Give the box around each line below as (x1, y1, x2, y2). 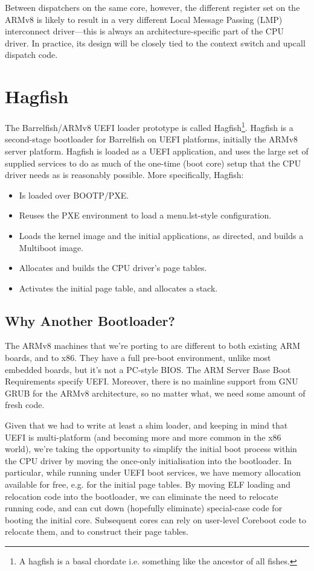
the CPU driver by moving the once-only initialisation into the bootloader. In (5, 454, 292, 467)
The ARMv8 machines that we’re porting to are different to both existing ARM (5, 339, 301, 352)
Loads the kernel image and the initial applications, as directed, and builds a (19, 229, 304, 241)
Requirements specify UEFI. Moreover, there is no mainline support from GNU (5, 375, 298, 388)
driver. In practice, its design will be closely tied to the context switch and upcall (5, 36, 306, 49)
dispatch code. (5, 48, 58, 61)
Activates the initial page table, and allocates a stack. (19, 281, 218, 294)
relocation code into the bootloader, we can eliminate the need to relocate (5, 490, 278, 502)
